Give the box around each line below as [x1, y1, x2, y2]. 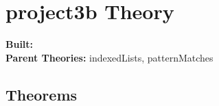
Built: [5, 37, 34, 51]
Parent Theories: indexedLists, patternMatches [5, 50, 214, 64]
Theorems [5, 83, 78, 105]
